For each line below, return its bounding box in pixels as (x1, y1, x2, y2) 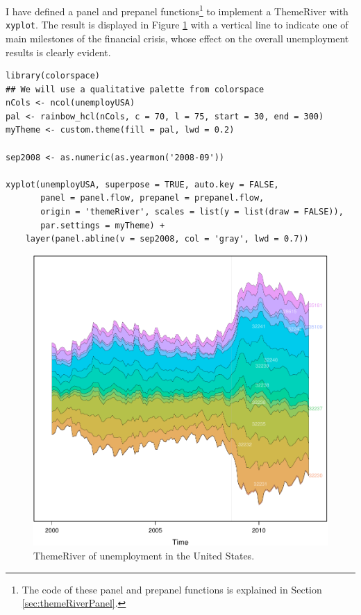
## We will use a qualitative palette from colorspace (6, 84, 265, 94)
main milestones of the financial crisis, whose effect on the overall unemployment (6, 31, 349, 45)
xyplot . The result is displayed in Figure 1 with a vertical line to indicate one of (6, 17, 349, 32)
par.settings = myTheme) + (40, 220, 165, 230)
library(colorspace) (6, 71, 101, 81)
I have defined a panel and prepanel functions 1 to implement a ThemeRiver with (6, 2, 349, 18)
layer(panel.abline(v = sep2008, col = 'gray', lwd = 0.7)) (25, 234, 309, 244)
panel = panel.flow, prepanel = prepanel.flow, (40, 193, 265, 203)
